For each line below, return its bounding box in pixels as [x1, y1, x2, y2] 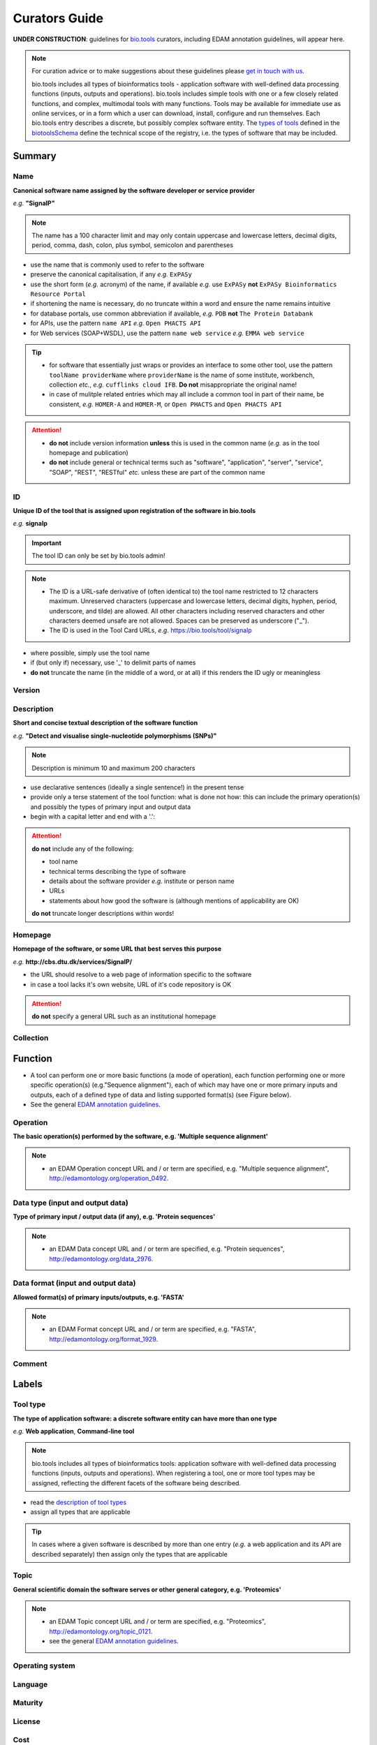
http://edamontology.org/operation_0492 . [49, 1174, 169, 1182]
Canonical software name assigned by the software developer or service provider [13, 186, 255, 195]
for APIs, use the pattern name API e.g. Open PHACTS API [30, 319, 202, 327]
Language [13, 1679, 48, 1689]
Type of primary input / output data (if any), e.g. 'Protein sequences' [13, 1212, 216, 1221]
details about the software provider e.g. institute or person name [49, 877, 235, 886]
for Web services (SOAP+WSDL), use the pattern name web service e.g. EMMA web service [30, 329, 305, 337]
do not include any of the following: [31, 845, 134, 853]
